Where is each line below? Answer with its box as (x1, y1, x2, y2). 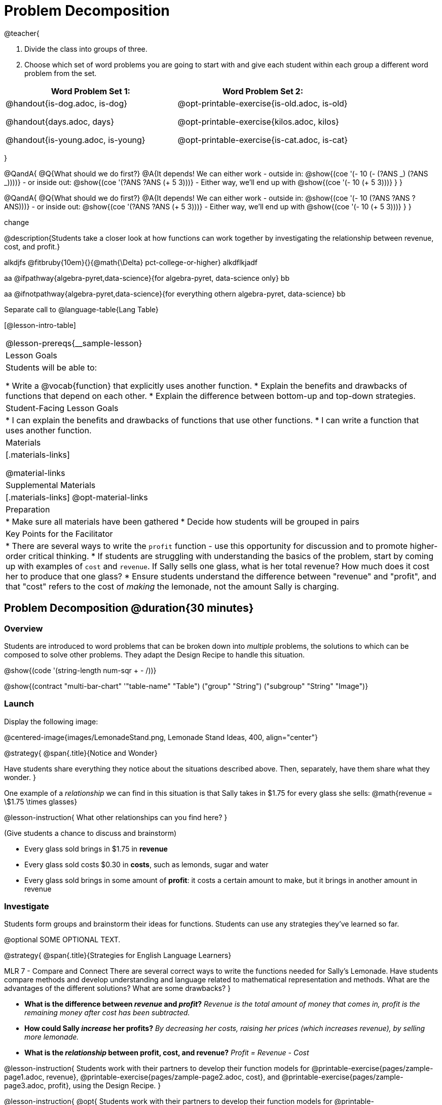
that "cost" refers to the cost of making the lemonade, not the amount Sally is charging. (6, 581, 339, 592)
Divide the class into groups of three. (24, 44, 148, 53)
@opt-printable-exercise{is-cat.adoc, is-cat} (177, 134, 348, 145)
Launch (4, 698, 34, 709)
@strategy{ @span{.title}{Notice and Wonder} (4, 748, 158, 757)
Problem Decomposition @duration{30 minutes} (4, 602, 254, 615)
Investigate (4, 901, 49, 912)
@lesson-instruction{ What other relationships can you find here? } (4, 813, 228, 822)
